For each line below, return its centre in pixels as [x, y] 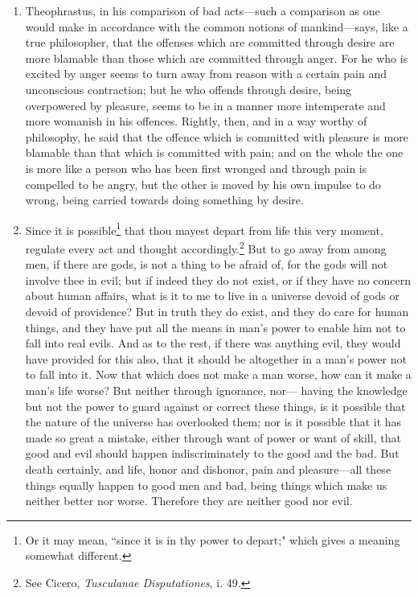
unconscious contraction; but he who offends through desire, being [189, 89]
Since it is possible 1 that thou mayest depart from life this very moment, [204, 228]
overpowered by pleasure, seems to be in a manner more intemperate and [205, 105]
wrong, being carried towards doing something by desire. [164, 200]
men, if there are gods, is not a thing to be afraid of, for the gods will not [207, 264]
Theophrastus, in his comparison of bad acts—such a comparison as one [203, 10]
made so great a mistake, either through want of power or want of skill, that [213, 437]
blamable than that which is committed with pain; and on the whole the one [214, 152]
